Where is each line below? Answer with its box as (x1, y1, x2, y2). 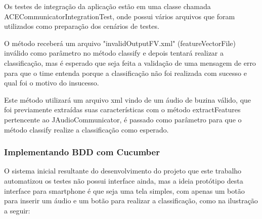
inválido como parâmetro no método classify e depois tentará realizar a (4, 48, 224, 58)
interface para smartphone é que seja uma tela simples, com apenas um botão (4, 185, 245, 196)
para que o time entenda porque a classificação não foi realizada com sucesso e (4, 67, 247, 78)
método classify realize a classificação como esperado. (4, 124, 169, 135)
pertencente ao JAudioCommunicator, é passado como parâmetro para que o (4, 114, 242, 124)
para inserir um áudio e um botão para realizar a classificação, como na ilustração (4, 195, 258, 206)
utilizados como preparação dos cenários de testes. (4, 21, 159, 31)
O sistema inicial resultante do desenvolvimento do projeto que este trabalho (4, 165, 242, 176)
